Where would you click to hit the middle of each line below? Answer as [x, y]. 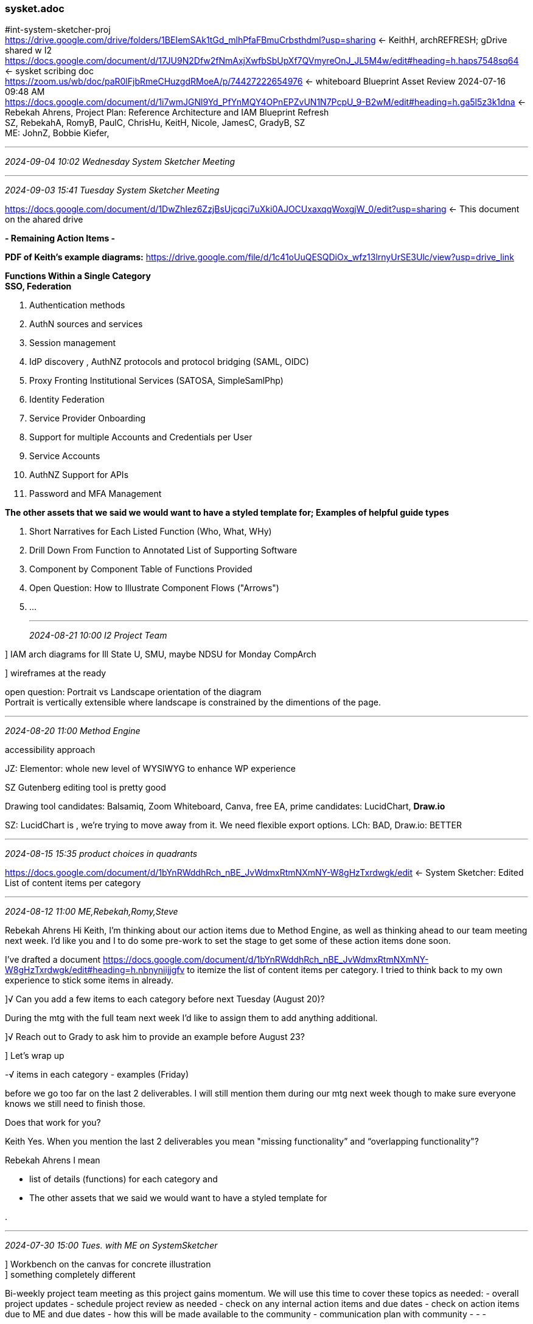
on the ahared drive [44, 220]
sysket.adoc [35, 9]
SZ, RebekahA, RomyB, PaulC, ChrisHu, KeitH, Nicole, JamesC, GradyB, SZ [155, 123]
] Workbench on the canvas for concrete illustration [108, 1264]
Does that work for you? [53, 1123]
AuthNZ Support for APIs [79, 475]
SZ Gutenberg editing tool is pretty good [85, 788]
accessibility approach [50, 750]
